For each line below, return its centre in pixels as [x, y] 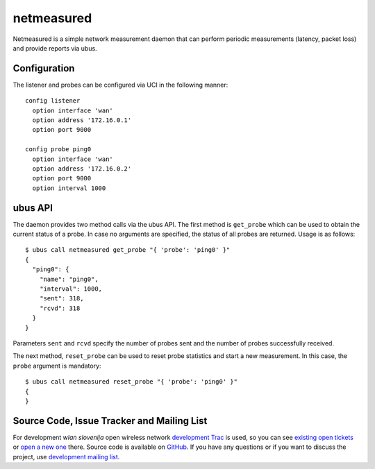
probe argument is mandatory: [57, 366]
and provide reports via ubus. [55, 48]
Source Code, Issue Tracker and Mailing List [110, 421]
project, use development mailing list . [66, 457]
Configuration [44, 68]
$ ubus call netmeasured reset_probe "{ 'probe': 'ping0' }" [131, 382]
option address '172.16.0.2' [82, 169]
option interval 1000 [69, 188]
